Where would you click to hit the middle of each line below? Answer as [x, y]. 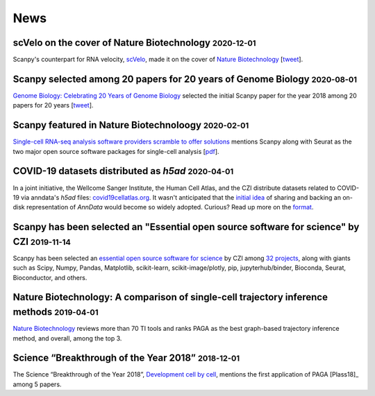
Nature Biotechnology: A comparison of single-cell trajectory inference [170, 297]
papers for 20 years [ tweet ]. [53, 105]
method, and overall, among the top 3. [67, 338]
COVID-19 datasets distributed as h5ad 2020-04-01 [123, 171]
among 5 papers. [37, 384]
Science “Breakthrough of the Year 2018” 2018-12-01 [126, 358]
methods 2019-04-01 [56, 312]
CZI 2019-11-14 [42, 242]
